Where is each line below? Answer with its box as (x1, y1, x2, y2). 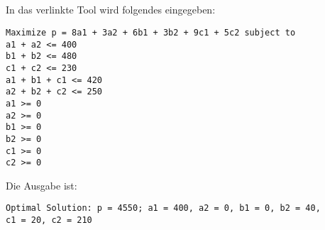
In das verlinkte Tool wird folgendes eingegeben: (6, 2, 216, 17)
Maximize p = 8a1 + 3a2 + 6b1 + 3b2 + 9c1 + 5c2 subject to (6, 27, 296, 38)
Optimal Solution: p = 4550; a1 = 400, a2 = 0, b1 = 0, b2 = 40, (6, 203, 321, 214)
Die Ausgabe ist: (6, 177, 77, 192)
